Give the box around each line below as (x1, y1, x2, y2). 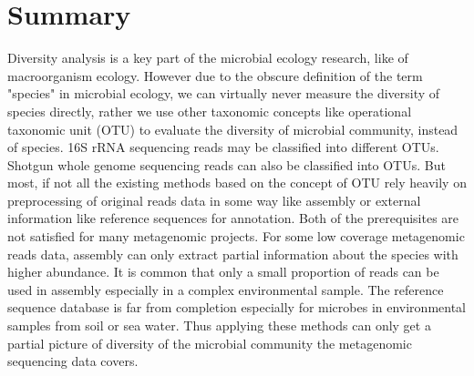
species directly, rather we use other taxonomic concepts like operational (7, 101, 412, 120)
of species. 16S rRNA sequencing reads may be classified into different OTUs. (7, 137, 439, 157)
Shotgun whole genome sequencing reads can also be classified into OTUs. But (7, 155, 446, 174)
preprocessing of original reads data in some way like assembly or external (7, 190, 421, 209)
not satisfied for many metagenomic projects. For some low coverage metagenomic (7, 227, 465, 246)
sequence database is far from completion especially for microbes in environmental (7, 298, 467, 317)
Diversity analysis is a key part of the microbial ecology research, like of (7, 48, 408, 67)
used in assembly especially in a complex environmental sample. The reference (7, 279, 444, 299)
